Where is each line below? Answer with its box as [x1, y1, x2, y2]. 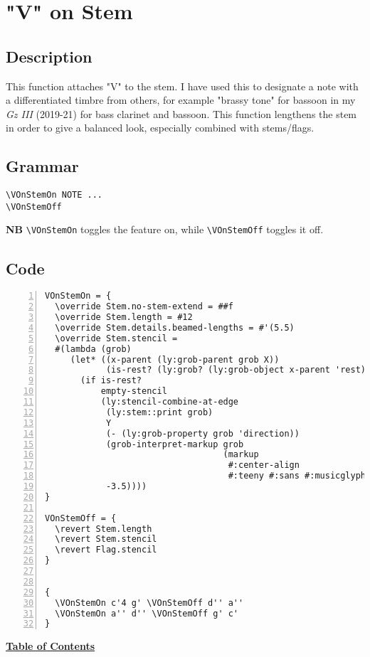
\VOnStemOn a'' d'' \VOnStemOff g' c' [55, 608, 239, 619]
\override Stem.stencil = [55, 333, 178, 343]
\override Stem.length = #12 [55, 312, 193, 323]
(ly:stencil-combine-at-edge [100, 397, 239, 407]
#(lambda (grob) [55, 343, 132, 354]
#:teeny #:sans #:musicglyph [228, 471, 366, 481]
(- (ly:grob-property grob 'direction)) [105, 428, 300, 439]
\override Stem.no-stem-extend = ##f [55, 301, 233, 312]
